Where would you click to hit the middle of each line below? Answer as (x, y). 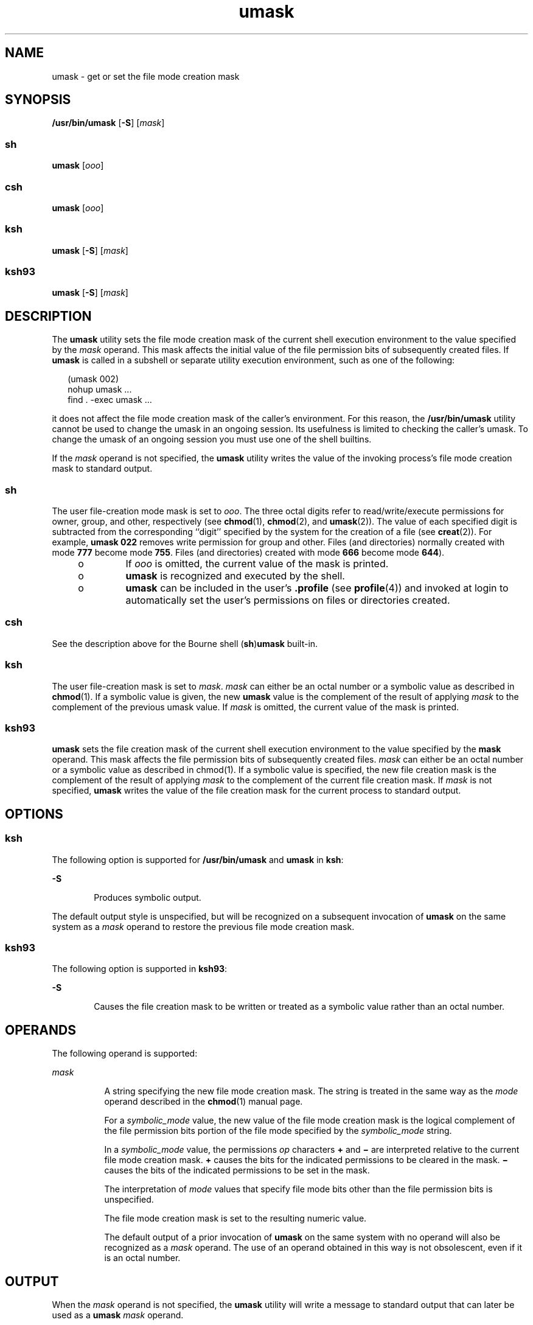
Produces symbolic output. (148, 897)
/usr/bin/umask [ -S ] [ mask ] (108, 123)
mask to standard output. (102, 469)
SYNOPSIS (38, 100)
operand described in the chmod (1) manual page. (204, 1102)
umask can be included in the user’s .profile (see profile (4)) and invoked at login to (317, 588)
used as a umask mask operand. (118, 1315)
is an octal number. (142, 1258)
